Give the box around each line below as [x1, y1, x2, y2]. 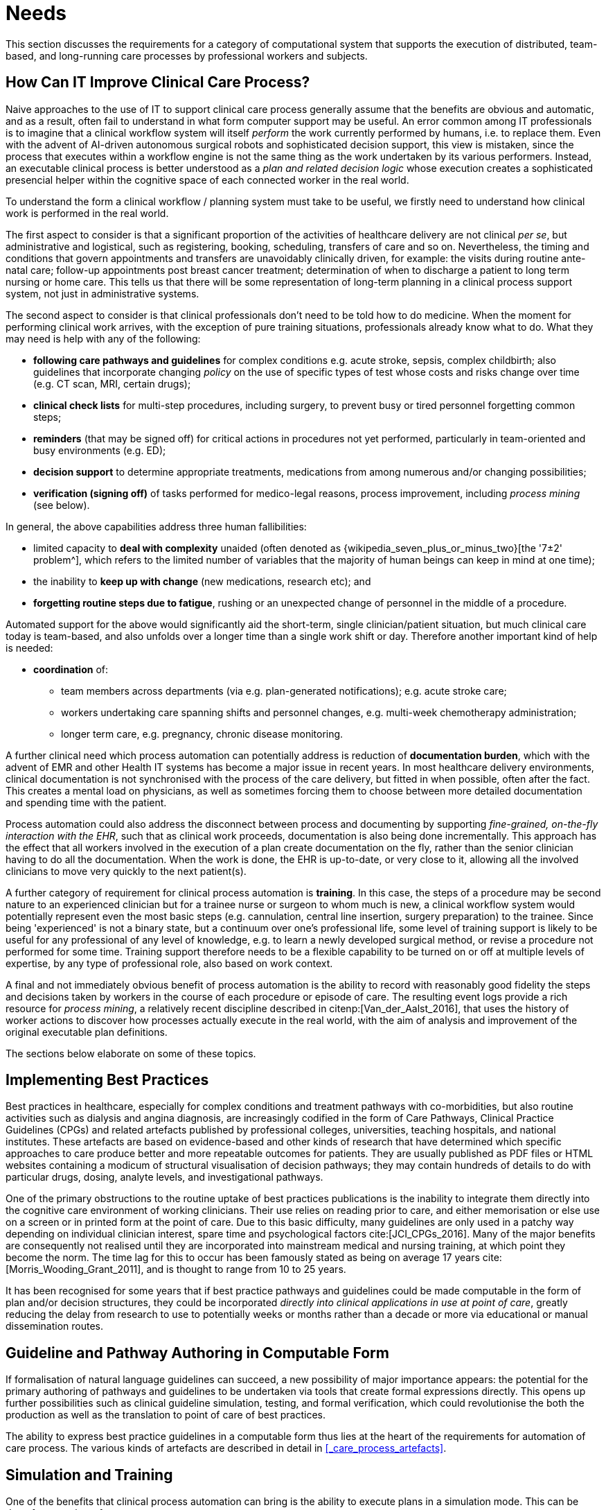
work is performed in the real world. [6, 207, 169, 219]
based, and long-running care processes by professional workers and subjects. [6, 49, 368, 62]
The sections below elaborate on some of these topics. [6, 1047, 256, 1059]
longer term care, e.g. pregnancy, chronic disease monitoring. [61, 727, 344, 740]
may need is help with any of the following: [6, 332, 201, 345]
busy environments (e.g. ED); [33, 444, 166, 456]
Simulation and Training [6, 1466, 173, 1484]
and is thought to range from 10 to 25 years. [146, 1263, 346, 1276]
